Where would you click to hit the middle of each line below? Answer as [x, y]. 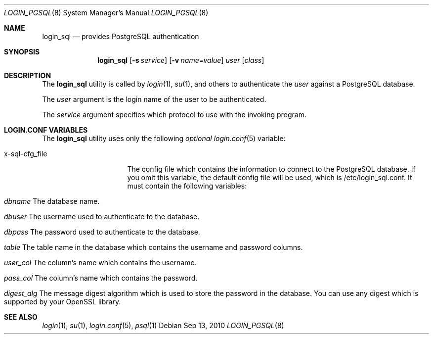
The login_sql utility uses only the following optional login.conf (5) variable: [164, 138]
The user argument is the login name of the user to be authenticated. [154, 99]
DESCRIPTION [28, 75]
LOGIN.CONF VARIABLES [46, 130]
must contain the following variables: [187, 186]
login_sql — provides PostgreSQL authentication [121, 36]
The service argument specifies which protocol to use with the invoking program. [174, 115]
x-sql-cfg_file [26, 154]
